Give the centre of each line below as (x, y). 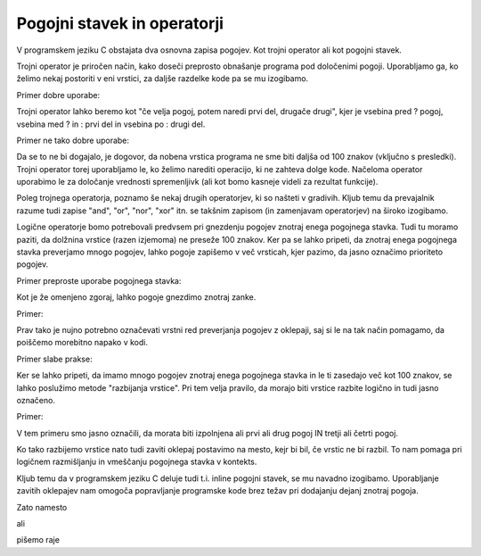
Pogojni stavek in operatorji (120, 23)
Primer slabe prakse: (54, 359)
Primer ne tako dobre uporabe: (73, 140)
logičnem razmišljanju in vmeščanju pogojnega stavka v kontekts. (137, 462)
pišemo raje (38, 540)
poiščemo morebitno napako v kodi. (82, 343)
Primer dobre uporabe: (58, 95)
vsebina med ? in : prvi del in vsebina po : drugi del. (111, 124)
